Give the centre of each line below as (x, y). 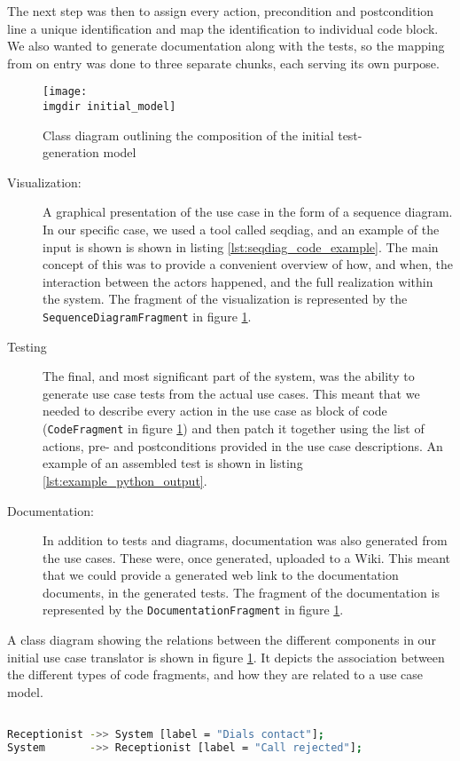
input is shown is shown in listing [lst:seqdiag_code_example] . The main (241, 246)
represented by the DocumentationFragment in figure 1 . (193, 610)
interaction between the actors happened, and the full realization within (238, 281)
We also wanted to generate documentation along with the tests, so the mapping (226, 46)
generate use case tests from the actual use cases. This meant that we (231, 393)
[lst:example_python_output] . (125, 480)
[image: (65, 92)
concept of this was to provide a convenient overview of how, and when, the (248, 264)
